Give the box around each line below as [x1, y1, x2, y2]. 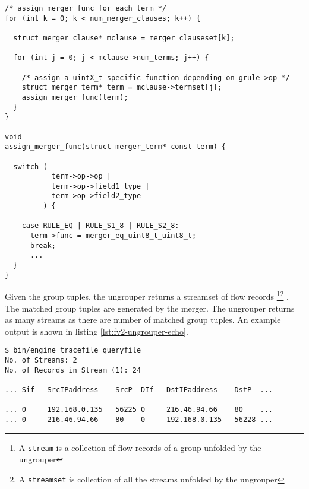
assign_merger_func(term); [21, 93, 128, 101]
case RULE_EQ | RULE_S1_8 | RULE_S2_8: [21, 221, 179, 230]
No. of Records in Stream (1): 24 [5, 366, 141, 374]
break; [30, 241, 56, 250]
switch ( [13, 162, 48, 171]
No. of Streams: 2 [5, 356, 77, 365]
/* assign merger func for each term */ [5, 4, 167, 12]
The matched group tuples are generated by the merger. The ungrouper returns [5, 301, 295, 314]
